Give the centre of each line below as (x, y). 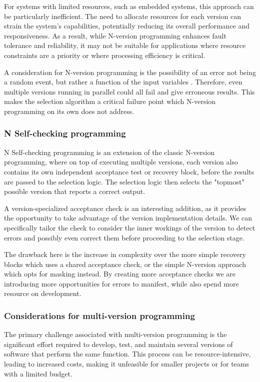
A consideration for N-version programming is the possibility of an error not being (130, 72)
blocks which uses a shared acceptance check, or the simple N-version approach (125, 264)
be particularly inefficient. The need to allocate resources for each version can (123, 16)
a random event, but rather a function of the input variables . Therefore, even (123, 82)
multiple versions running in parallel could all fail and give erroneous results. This (129, 91)
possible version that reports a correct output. (75, 191)
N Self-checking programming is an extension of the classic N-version (109, 152)
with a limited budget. (38, 373)
